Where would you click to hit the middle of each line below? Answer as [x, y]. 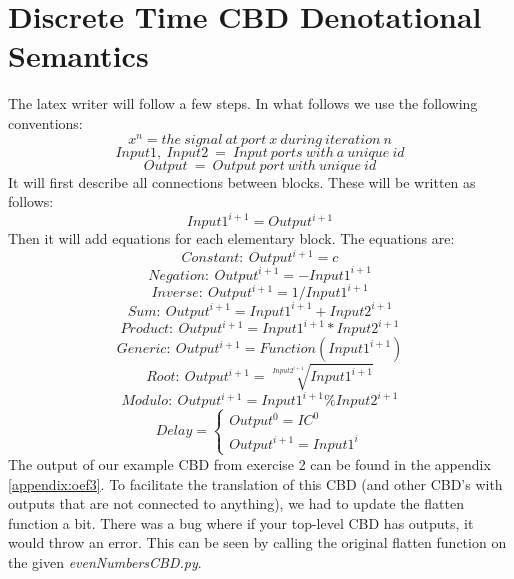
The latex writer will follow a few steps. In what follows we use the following [243, 103]
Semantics [78, 55]
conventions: [45, 122]
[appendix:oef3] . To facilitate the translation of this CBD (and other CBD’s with [255, 483]
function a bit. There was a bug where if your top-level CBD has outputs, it [241, 522]
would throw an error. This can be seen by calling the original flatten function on [257, 542]
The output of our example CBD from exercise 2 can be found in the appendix [249, 463]
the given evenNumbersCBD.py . [105, 561]
